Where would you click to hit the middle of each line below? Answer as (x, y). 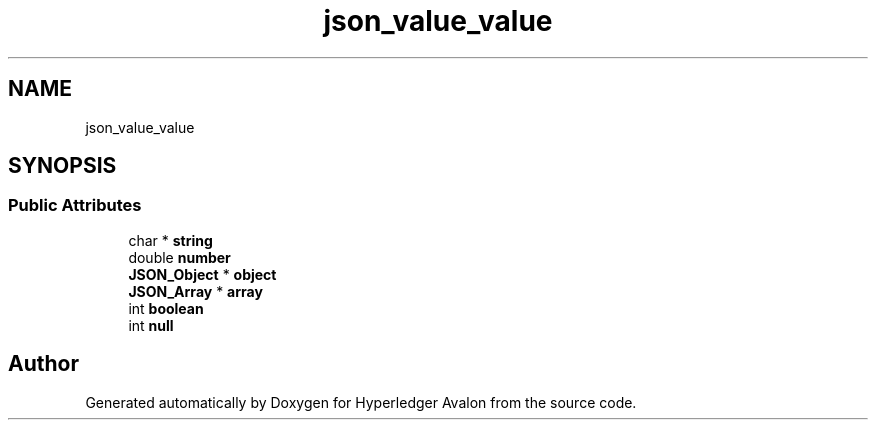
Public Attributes (75, 205)
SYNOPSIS (62, 166)
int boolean (166, 308)
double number (179, 257)
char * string (170, 240)
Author (43, 364)
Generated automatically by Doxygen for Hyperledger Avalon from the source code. (361, 402)
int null (151, 325)
